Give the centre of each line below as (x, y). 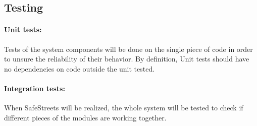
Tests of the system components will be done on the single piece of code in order (128, 49)
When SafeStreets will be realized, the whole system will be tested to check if (124, 108)
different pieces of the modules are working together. (85, 117)
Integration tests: (35, 88)
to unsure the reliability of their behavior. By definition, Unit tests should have (127, 59)
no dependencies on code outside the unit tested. (80, 68)
